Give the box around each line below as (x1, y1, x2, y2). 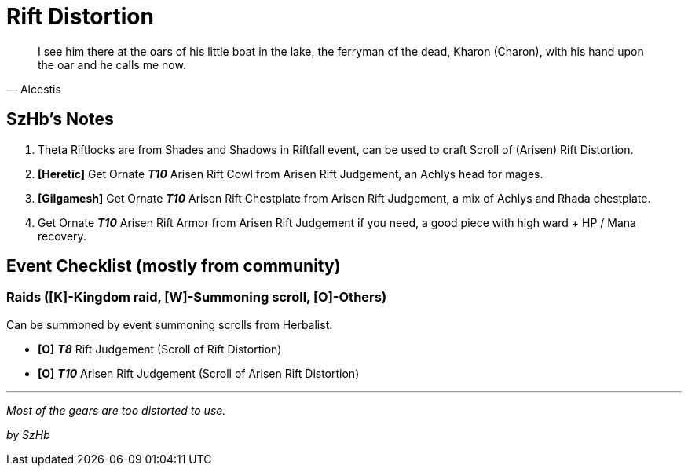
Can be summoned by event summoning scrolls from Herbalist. (6, 317, 333, 331)
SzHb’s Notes (6, 109, 114, 130)
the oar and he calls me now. (38, 57, 186, 71)
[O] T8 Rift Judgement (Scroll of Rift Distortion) (38, 342, 282, 356)
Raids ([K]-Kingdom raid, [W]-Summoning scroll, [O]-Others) (6, 289, 387, 306)
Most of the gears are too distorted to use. (6, 403, 226, 417)
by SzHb (6, 427, 50, 441)
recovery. (38, 229, 86, 243)
